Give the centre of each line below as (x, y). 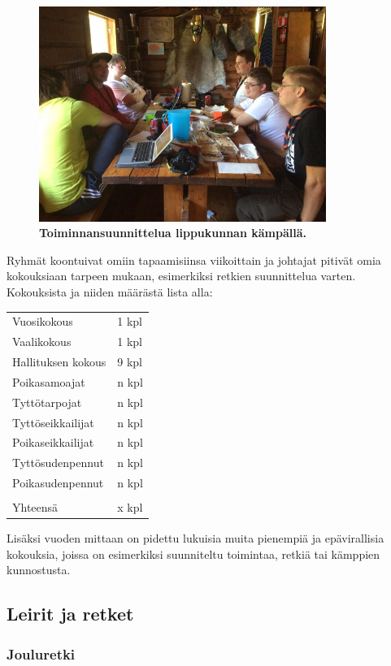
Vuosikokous (43, 321)
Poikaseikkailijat (53, 442)
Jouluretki (41, 653)
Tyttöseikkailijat (53, 422)
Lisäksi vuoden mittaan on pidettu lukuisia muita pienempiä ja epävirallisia (195, 538)
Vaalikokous (42, 342)
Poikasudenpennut (58, 483)
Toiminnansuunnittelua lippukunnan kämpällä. (173, 233)
